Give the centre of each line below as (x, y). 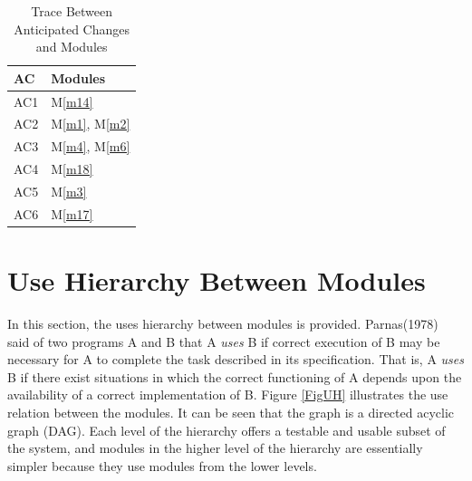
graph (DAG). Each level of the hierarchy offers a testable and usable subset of (226, 430)
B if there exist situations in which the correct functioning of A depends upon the (235, 376)
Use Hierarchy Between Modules (217, 280)
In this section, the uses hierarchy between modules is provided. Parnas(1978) (223, 324)
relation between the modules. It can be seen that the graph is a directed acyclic (231, 413)
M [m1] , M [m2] (91, 124)
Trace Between (72, 11)
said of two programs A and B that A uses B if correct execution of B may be (224, 341)
